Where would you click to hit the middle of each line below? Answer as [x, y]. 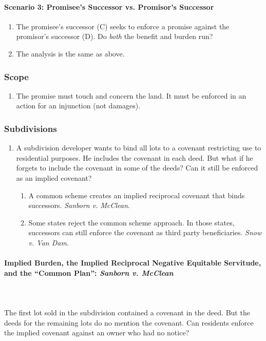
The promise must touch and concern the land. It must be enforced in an [131, 95]
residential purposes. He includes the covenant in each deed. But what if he [135, 157]
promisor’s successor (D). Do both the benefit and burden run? [115, 36]
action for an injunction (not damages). [78, 106]
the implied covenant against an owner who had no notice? [97, 333]
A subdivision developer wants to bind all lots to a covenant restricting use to [139, 148]
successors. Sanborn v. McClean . [79, 205]
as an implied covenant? [54, 177]
